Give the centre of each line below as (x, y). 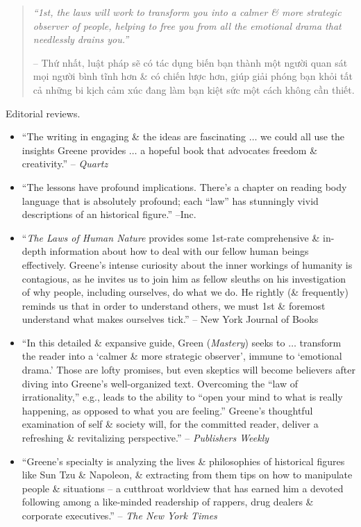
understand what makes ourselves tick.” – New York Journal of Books (170, 319)
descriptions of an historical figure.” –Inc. (109, 214)
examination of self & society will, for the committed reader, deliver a (170, 424)
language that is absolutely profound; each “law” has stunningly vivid (170, 200)
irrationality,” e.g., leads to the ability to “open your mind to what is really (182, 397)
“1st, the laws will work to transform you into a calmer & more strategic (187, 12)
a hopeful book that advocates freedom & (229, 150)
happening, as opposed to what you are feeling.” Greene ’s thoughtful (167, 410)
